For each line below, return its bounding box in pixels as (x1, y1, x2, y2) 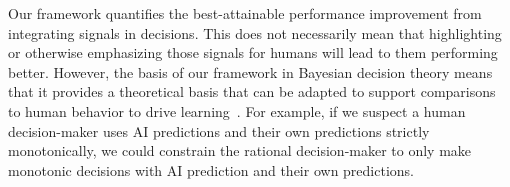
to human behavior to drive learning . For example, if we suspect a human (8, 100, 466, 121)
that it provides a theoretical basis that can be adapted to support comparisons (8, 81, 496, 102)
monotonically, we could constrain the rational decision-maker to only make (8, 140, 472, 161)
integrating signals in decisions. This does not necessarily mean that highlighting (8, 22, 502, 43)
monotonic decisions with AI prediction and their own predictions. (8, 159, 414, 180)
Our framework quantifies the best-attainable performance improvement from (8, 3, 482, 23)
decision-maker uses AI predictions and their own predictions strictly (8, 120, 430, 141)
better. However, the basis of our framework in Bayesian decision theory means (8, 61, 493, 82)
